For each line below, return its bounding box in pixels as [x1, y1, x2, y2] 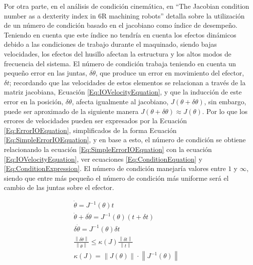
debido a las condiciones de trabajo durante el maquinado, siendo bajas [4, 39, 217, 49]
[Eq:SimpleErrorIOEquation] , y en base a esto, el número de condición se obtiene [4, 134, 246, 145]
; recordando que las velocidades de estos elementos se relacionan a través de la [9, 77, 246, 87]
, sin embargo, [204, 96, 246, 106]
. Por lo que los [202, 106, 248, 116]
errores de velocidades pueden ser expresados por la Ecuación [4, 115, 187, 126]
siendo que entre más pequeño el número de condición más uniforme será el [4, 172, 229, 183]
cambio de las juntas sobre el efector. [4, 182, 114, 192]
